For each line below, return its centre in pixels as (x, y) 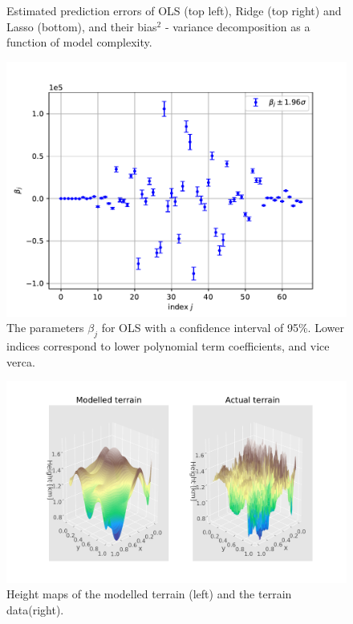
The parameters (45, 328)
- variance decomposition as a (237, 26)
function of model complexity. (79, 42)
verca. (21, 361)
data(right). (35, 609)
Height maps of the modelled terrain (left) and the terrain (149, 594)
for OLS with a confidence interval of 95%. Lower (223, 328)
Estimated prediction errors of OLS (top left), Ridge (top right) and (174, 10)
